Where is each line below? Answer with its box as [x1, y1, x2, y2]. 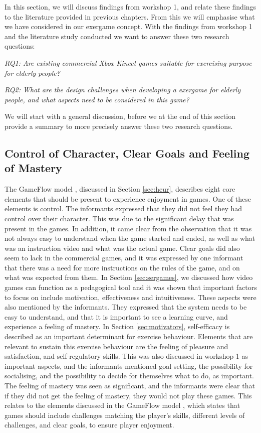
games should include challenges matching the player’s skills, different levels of [5, 409, 245, 420]
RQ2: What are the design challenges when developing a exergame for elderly [5, 84, 241, 95]
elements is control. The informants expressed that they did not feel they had [5, 203, 242, 214]
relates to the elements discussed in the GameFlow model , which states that [5, 400, 240, 410]
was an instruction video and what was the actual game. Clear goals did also [5, 242, 240, 253]
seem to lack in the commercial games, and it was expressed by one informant [5, 252, 243, 263]
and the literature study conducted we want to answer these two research [5, 31, 229, 41]
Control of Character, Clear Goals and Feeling [5, 145, 249, 161]
